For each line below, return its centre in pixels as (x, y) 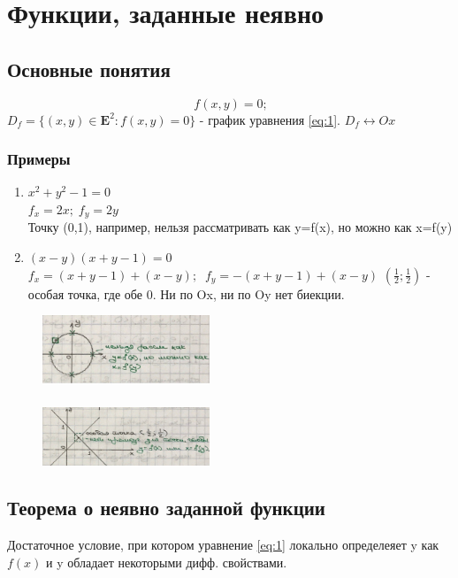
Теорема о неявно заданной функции (166, 508)
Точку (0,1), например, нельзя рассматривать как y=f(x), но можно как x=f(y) (240, 227)
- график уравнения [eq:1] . (270, 119)
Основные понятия (89, 69)
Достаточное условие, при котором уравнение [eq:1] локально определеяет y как (223, 545)
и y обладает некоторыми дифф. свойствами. (167, 562)
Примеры (39, 159)
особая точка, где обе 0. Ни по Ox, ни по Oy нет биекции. (186, 293)
